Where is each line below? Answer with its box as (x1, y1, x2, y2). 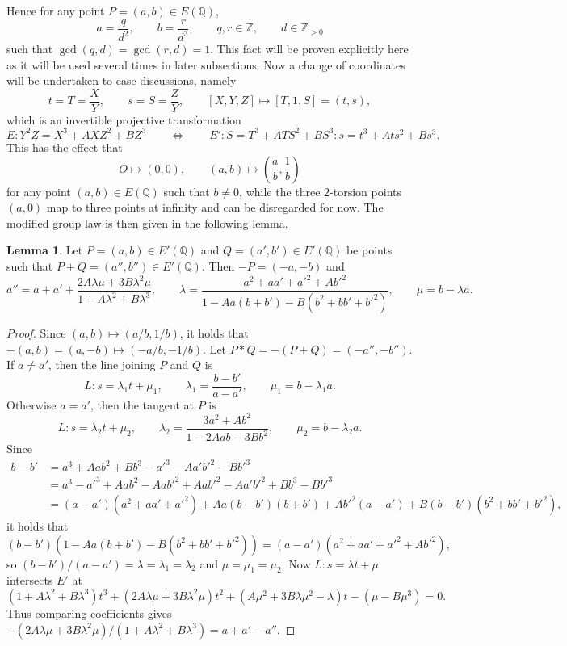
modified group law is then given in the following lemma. (6, 214, 288, 231)
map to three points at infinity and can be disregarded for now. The (46, 199, 384, 216)
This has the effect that (6, 138, 123, 155)
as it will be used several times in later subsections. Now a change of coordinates (6, 56, 405, 73)
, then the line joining (48, 356, 156, 373)
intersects (6, 572, 53, 589)
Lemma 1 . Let (6, 241, 83, 258)
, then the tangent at (90, 396, 195, 413)
